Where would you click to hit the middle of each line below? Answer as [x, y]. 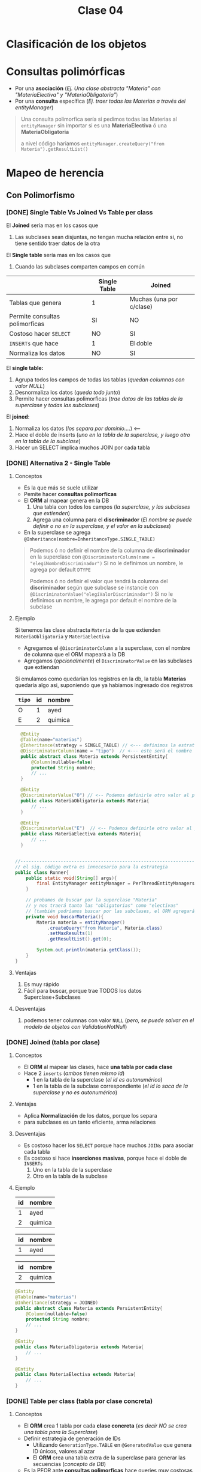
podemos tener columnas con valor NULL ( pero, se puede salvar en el [109, 1020]
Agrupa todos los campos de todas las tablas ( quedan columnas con [100, 380]
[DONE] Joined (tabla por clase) [53, 1042]
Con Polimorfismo [41, 195]
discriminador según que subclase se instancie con [94, 588]
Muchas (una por [154, 299]
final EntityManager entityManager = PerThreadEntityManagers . [117, 883]
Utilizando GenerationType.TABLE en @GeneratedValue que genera [112, 1445]
